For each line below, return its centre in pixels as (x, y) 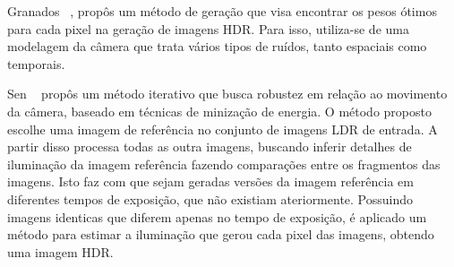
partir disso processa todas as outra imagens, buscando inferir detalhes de (210, 146)
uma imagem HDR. (60, 251)
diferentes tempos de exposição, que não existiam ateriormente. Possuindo (210, 198)
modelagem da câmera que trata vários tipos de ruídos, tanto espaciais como (217, 46)
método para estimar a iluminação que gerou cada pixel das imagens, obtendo (221, 234)
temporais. (36, 63)
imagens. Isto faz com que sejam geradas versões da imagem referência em (210, 181)
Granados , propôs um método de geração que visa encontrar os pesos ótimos (222, 11)
